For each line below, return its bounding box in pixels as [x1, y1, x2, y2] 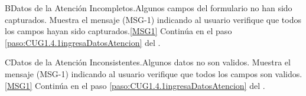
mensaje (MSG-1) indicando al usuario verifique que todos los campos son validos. [5, 67, 302, 80]
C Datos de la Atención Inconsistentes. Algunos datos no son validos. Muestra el [5, 56, 291, 68]
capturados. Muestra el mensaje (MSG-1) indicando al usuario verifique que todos [5, 13, 301, 25]
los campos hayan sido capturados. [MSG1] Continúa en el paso [5, 25, 232, 37]
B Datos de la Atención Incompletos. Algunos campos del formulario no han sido [5, 2, 292, 14]
